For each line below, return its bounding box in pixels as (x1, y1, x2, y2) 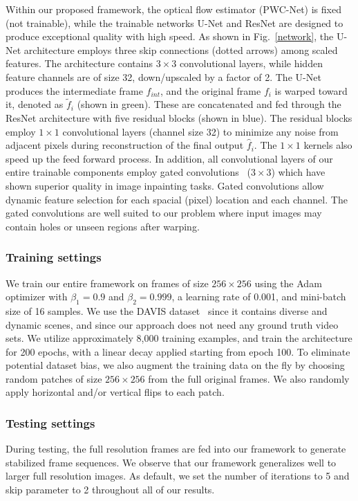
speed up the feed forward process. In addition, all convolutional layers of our (6, 151, 333, 165)
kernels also (303, 138, 352, 152)
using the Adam (254, 275, 322, 290)
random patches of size (6, 371, 102, 385)
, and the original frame (160, 83, 261, 98)
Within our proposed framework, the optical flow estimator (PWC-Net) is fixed (6, 2, 341, 16)
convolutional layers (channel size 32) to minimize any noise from (62, 124, 339, 138)
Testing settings (6, 415, 95, 431)
